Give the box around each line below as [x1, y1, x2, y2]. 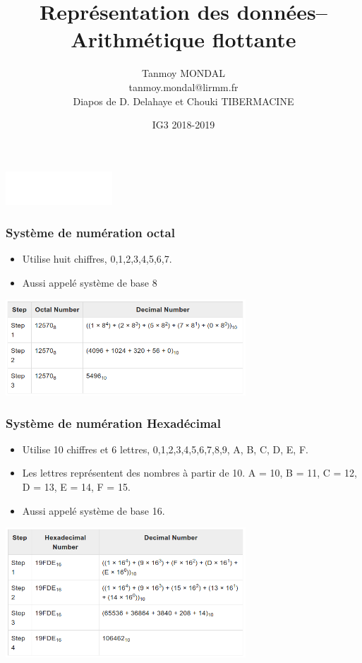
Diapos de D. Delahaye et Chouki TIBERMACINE [73, 93, 294, 108]
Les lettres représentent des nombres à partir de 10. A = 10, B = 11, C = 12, [22, 465, 358, 480]
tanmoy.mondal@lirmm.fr [128, 79, 239, 94]
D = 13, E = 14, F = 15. [22, 479, 131, 494]
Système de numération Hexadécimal [6, 414, 221, 431]
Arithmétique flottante [71, 25, 296, 54]
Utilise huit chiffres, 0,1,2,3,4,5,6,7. [22, 251, 172, 265]
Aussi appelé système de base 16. [22, 503, 165, 518]
